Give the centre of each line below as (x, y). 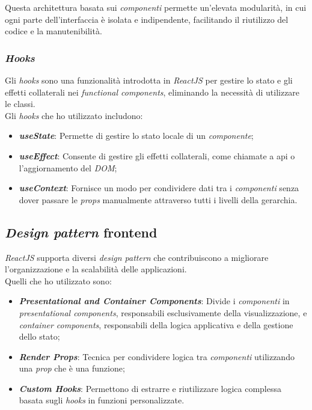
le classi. (20, 104)
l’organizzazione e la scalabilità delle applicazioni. (96, 269)
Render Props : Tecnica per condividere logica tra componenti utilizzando (157, 356)
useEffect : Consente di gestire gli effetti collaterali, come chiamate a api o (157, 155)
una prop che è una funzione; (72, 368)
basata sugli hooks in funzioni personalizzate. (102, 400)
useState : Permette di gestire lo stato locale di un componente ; (136, 136)
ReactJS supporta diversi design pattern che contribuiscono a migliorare (137, 257)
